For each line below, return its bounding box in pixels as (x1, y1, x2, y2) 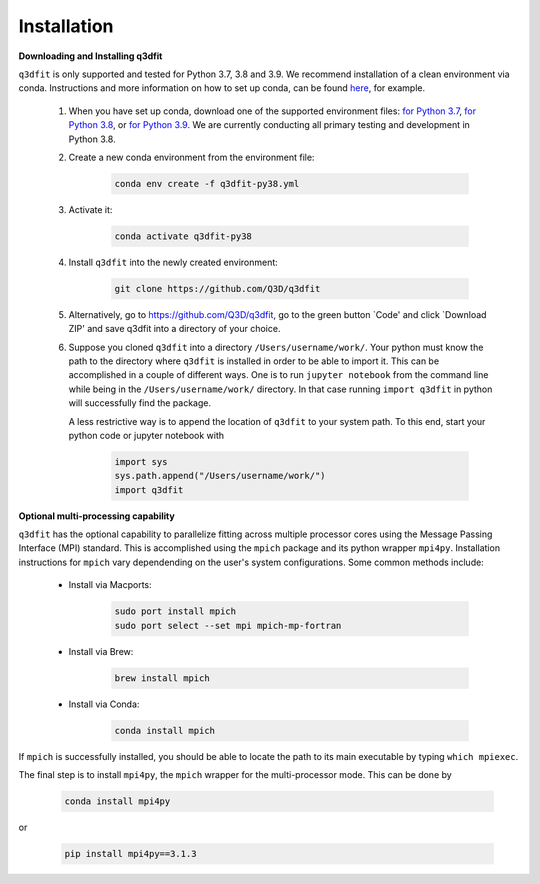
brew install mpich (114, 672, 210, 684)
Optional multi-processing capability (18, 510, 175, 522)
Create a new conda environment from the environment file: (68, 151, 315, 163)
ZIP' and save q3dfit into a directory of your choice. (68, 323, 281, 335)
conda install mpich (114, 725, 215, 736)
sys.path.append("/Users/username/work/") (114, 470, 326, 482)
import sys (114, 456, 168, 467)
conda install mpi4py (64, 795, 171, 807)
